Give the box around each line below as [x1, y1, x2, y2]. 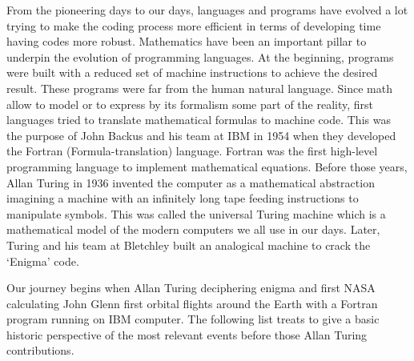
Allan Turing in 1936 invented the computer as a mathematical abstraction [6, 174, 375, 191]
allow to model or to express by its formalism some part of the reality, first [6, 95, 373, 112]
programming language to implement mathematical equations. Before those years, [6, 158, 408, 174]
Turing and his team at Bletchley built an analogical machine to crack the [6, 236, 371, 253]
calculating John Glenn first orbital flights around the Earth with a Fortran [6, 295, 378, 311]
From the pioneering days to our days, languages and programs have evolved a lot [6, 2, 408, 18]
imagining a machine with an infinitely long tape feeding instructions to [6, 190, 359, 207]
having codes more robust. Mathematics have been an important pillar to [6, 33, 367, 50]
